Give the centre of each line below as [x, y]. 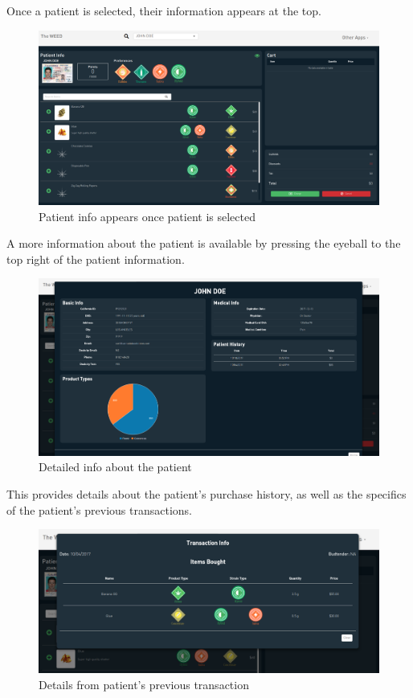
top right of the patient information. [96, 259]
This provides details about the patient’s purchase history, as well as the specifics [206, 494]
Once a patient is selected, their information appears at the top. [164, 10]
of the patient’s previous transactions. [100, 509]
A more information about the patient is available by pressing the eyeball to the [204, 243]
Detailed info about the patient [115, 467]
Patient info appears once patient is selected [147, 216]
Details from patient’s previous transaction [144, 684]
